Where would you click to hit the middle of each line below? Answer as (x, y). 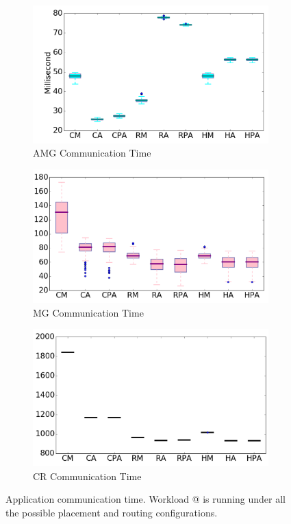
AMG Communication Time (92, 153)
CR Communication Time (87, 476)
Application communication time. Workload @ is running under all (145, 499)
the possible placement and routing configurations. (112, 512)
